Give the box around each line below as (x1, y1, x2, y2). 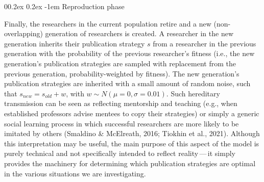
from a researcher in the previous (153, 38, 256, 48)
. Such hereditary (166, 88, 220, 98)
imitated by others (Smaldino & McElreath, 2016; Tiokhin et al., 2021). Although (4, 128, 260, 139)
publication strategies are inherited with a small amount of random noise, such (4, 78, 251, 89)
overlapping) (4, 28, 43, 39)
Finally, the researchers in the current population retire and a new (4, 18, 211, 29)
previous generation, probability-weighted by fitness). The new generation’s (4, 68, 239, 79)
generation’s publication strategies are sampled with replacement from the (4, 58, 236, 68)
